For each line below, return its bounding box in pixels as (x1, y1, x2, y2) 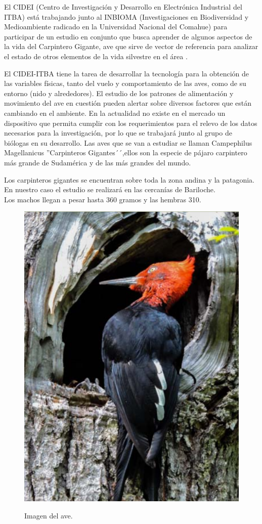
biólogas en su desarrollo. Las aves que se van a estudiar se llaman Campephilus (4, 137, 252, 148)
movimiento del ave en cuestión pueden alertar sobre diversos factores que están (4, 98, 252, 108)
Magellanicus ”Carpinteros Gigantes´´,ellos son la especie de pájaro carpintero (4, 147, 247, 158)
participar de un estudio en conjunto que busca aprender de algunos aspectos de (4, 31, 252, 41)
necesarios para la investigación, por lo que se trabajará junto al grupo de (4, 127, 232, 138)
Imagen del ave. (24, 510, 73, 520)
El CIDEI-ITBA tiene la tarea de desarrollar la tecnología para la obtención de (4, 68, 249, 78)
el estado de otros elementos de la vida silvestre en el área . (4, 51, 188, 61)
